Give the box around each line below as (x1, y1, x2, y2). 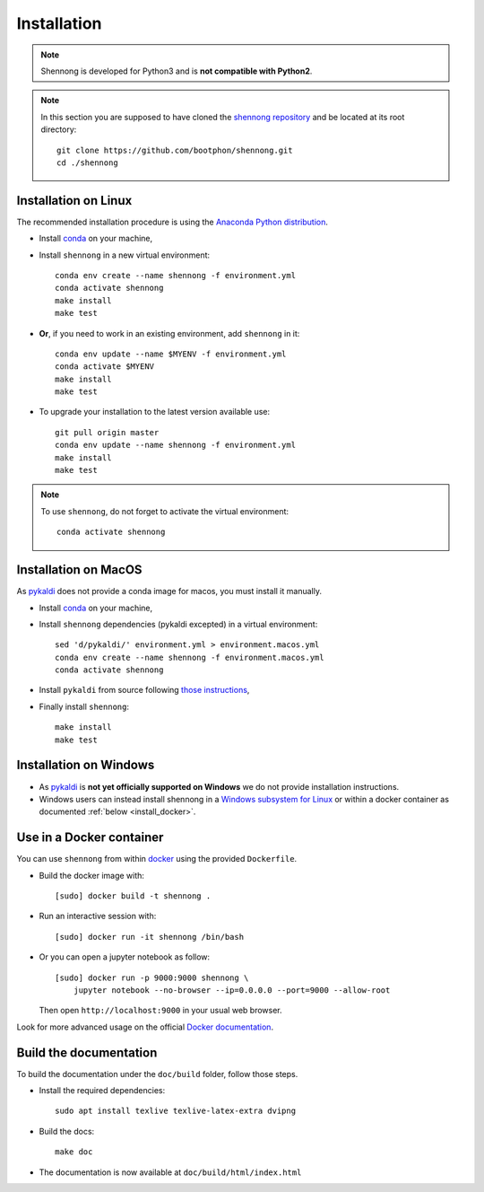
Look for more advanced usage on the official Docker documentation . (16, 1021, 273, 1032)
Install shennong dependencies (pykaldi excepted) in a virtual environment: (39, 618, 318, 629)
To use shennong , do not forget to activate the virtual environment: (40, 505, 290, 516)
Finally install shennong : (39, 701, 130, 712)
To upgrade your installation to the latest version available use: (39, 407, 271, 417)
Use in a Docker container (16, 830, 164, 846)
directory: (40, 124, 77, 135)
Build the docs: (39, 1126, 95, 1136)
